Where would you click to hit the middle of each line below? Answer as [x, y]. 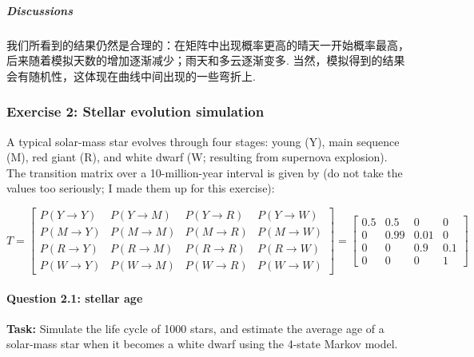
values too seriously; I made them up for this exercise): [141, 188]
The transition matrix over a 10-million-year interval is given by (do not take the [205, 172]
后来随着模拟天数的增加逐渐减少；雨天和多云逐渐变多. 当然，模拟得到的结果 [206, 60]
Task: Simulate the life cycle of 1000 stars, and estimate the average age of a [195, 328]
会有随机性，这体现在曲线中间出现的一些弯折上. [131, 75]
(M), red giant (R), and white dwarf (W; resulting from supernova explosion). [197, 157]
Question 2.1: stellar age [75, 297]
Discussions [40, 10]
